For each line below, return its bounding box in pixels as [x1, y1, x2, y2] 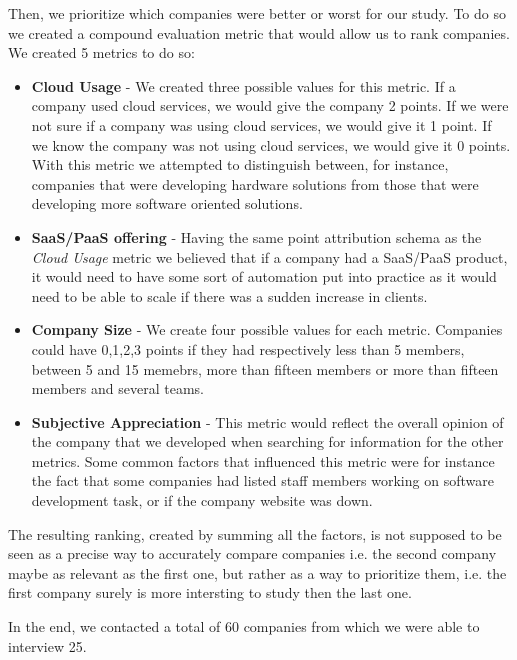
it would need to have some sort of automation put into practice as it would [31, 266, 497, 287]
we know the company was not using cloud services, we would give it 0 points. [31, 134, 511, 155]
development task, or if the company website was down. [31, 490, 373, 511]
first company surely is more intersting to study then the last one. [8, 582, 412, 603]
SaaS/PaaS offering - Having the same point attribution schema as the [31, 226, 482, 247]
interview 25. [8, 635, 87, 656]
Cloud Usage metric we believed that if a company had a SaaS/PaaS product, [31, 246, 508, 267]
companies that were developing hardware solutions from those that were [31, 173, 479, 194]
